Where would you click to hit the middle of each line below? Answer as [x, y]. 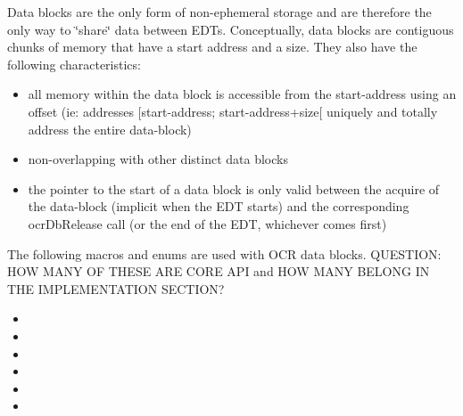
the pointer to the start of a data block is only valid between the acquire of [234, 188]
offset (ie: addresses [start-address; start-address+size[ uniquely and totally [233, 111]
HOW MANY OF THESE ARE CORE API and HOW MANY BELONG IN [219, 271]
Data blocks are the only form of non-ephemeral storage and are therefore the [219, 12]
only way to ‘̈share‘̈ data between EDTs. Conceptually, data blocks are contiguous [231, 29]
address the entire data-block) [110, 129]
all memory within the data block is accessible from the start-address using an [242, 94]
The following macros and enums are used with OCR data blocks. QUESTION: [224, 253]
